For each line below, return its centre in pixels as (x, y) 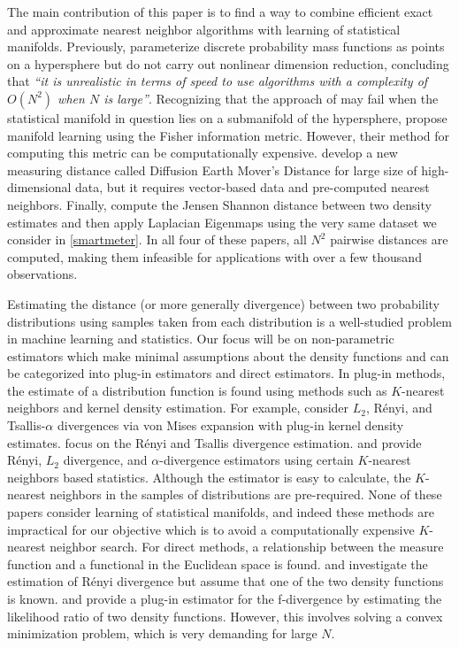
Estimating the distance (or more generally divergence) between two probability (223, 303)
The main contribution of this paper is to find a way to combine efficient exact (220, 12)
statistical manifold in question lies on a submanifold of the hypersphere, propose (227, 117)
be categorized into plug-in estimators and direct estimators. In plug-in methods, (226, 373)
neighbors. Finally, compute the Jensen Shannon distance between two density (219, 204)
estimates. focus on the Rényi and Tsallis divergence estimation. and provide (214, 442)
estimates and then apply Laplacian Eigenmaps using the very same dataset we (222, 222)
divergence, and (105, 460)
